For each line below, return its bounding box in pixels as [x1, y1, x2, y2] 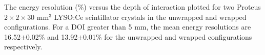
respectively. [4, 41, 43, 52]
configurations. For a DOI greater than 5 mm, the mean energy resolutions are [4, 21, 251, 32]
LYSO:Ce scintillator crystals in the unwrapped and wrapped [54, 11, 247, 22]
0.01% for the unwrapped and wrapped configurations [83, 31, 252, 42]
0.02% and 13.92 [26, 31, 78, 42]
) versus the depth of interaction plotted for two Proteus [84, 2, 261, 12]
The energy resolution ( [4, 2, 78, 12]
